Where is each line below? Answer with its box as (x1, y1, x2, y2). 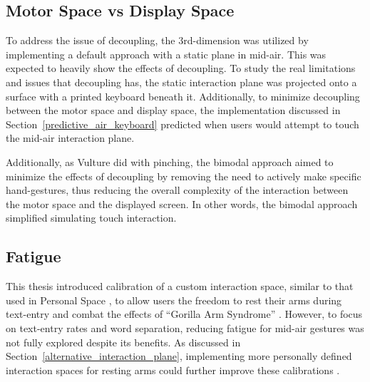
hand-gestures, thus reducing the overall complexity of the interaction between (6, 182, 349, 197)
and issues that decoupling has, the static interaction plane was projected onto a (6, 74, 357, 89)
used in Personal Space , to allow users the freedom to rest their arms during (6, 292, 342, 307)
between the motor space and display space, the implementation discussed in (6, 103, 341, 118)
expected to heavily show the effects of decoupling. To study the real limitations (6, 61, 356, 76)
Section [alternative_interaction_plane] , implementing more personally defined (6, 349, 352, 363)
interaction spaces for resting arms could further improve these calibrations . (6, 362, 340, 377)
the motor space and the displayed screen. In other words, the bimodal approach (6, 196, 358, 211)
